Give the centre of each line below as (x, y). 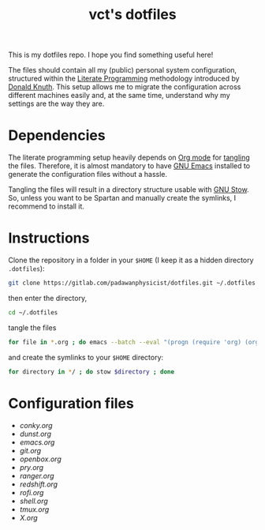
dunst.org (35, 434)
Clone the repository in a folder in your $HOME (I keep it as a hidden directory (131, 260)
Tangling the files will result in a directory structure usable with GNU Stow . (129, 190)
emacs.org (37, 442)
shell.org (34, 501)
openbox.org (40, 459)
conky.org (36, 425)
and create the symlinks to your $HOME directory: (86, 357)
